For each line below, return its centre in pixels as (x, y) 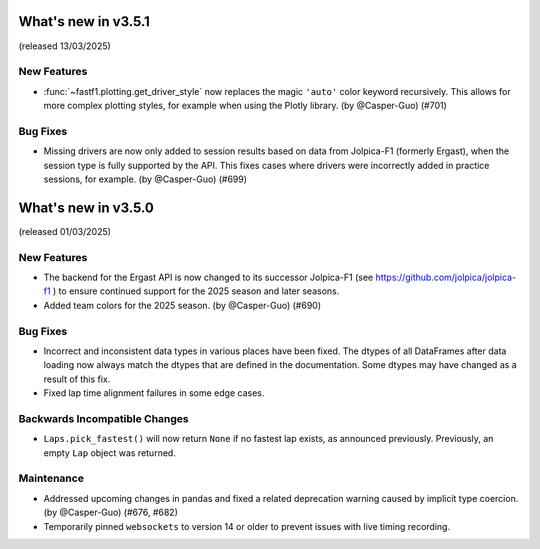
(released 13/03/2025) (65, 46)
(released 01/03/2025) (65, 231)
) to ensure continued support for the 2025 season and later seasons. (196, 291)
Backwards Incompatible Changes (103, 418)
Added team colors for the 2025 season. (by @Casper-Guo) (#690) (182, 305)
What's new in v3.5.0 (86, 207)
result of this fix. (77, 379)
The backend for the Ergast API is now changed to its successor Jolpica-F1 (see (208, 277)
